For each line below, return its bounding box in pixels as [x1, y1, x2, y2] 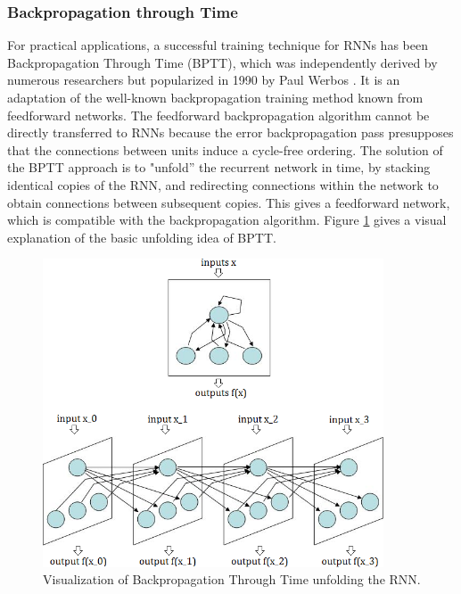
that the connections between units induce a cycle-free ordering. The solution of [7, 140, 443, 159]
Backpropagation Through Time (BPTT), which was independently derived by [7, 53, 438, 71]
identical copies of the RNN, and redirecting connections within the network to [7, 175, 439, 194]
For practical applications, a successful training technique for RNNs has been [7, 36, 428, 54]
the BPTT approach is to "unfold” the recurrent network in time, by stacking [7, 158, 431, 177]
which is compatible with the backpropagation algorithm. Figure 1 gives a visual [7, 210, 447, 229]
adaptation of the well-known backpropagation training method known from [7, 88, 424, 106]
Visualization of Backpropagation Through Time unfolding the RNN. [43, 570, 421, 589]
